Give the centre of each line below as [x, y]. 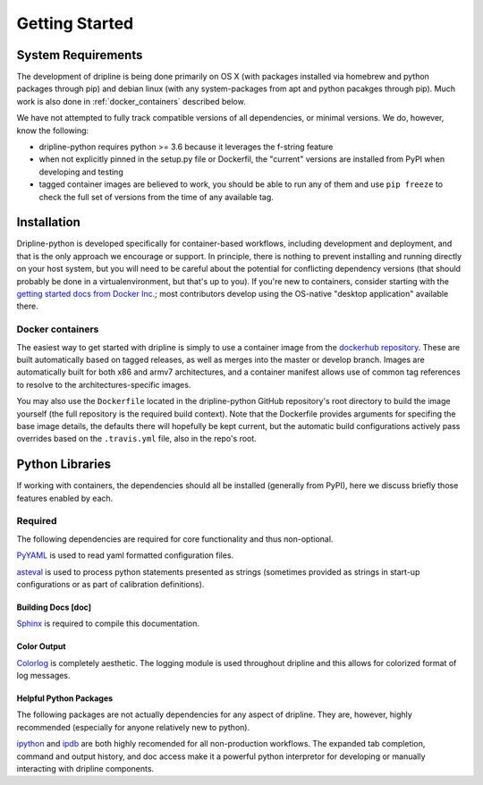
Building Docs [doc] [54, 607]
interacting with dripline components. [85, 769]
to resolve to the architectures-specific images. [104, 384]
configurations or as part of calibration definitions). [110, 584]
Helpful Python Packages [65, 698]
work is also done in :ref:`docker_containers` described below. [131, 101]
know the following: [53, 131]
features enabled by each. [65, 498]
